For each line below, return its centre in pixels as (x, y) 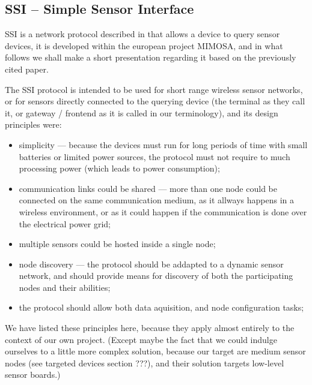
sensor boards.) (33, 375)
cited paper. (27, 69)
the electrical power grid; (65, 223)
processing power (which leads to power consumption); (119, 168)
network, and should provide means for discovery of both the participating (156, 276)
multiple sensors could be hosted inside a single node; (117, 244)
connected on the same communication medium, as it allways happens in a (157, 200)
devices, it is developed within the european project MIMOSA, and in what (144, 45)
